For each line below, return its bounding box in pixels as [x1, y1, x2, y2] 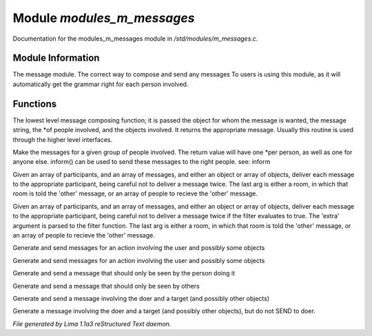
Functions [12, 98, 57, 109]
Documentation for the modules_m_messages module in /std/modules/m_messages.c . [12, 34, 258, 43]
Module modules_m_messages [12, 10, 195, 25]
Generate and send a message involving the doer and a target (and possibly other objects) [12, 295, 270, 302]
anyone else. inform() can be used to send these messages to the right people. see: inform [12, 158, 271, 166]
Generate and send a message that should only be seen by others [12, 282, 200, 290]
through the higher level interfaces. [12, 135, 113, 144]
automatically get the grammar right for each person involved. [12, 80, 189, 88]
